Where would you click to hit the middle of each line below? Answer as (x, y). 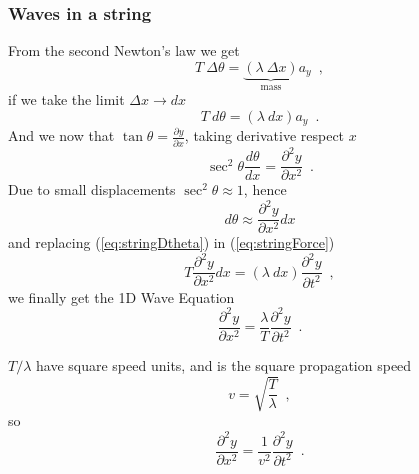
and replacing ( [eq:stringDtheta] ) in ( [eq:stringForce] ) (171, 242)
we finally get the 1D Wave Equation (121, 296)
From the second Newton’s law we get (124, 50)
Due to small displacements (92, 189)
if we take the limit (66, 99)
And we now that (61, 135)
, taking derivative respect (264, 135)
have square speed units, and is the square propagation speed (224, 365)
